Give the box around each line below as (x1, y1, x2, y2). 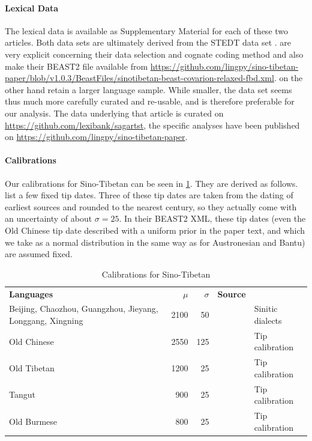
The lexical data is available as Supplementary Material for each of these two (5, 24, 289, 37)
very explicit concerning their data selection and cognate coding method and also (5, 47, 304, 60)
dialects (254, 314, 282, 326)
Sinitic (254, 302, 278, 315)
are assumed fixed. (5, 248, 73, 260)
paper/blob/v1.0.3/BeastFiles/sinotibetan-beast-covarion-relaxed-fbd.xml (5, 71, 274, 84)
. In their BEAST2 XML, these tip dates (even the (119, 212, 306, 225)
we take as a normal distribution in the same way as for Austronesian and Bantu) (5, 236, 305, 248)
